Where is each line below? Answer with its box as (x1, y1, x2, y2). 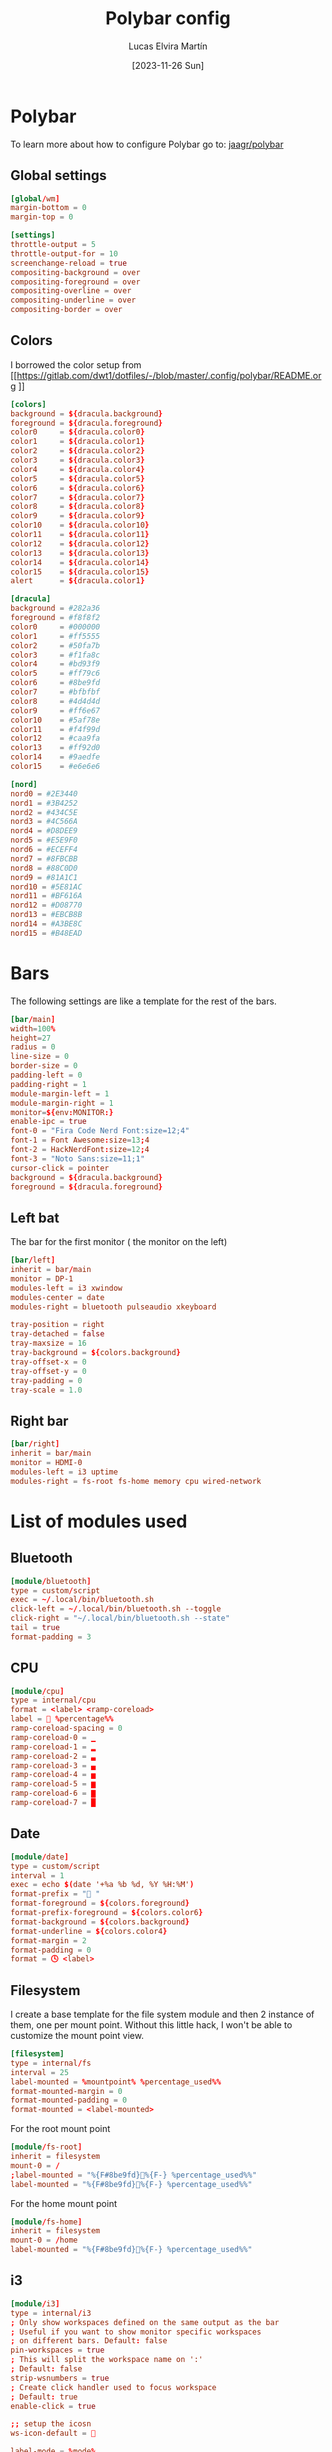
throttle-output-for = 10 (10, 248, 118, 259)
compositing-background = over (10, 267, 141, 277)
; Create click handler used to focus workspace (10, 2382, 217, 2392)
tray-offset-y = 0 (10, 1366, 87, 1376)
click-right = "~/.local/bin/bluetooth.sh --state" (10, 1613, 230, 1624)
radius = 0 (10, 1042, 56, 1052)
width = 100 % (10, 1023, 56, 1034)
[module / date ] (10, 1852, 70, 1862)
